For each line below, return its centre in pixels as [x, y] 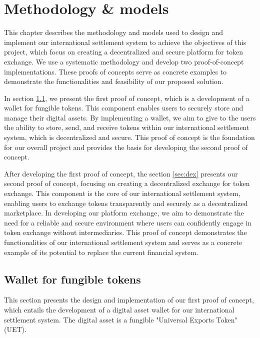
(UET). [15, 329]
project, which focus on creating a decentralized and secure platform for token [123, 52]
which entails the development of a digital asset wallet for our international [119, 309]
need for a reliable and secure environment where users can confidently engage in [128, 222]
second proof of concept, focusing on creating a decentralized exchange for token [127, 183]
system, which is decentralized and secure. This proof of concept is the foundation [129, 137]
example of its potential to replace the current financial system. [101, 252]
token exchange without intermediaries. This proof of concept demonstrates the [125, 232]
